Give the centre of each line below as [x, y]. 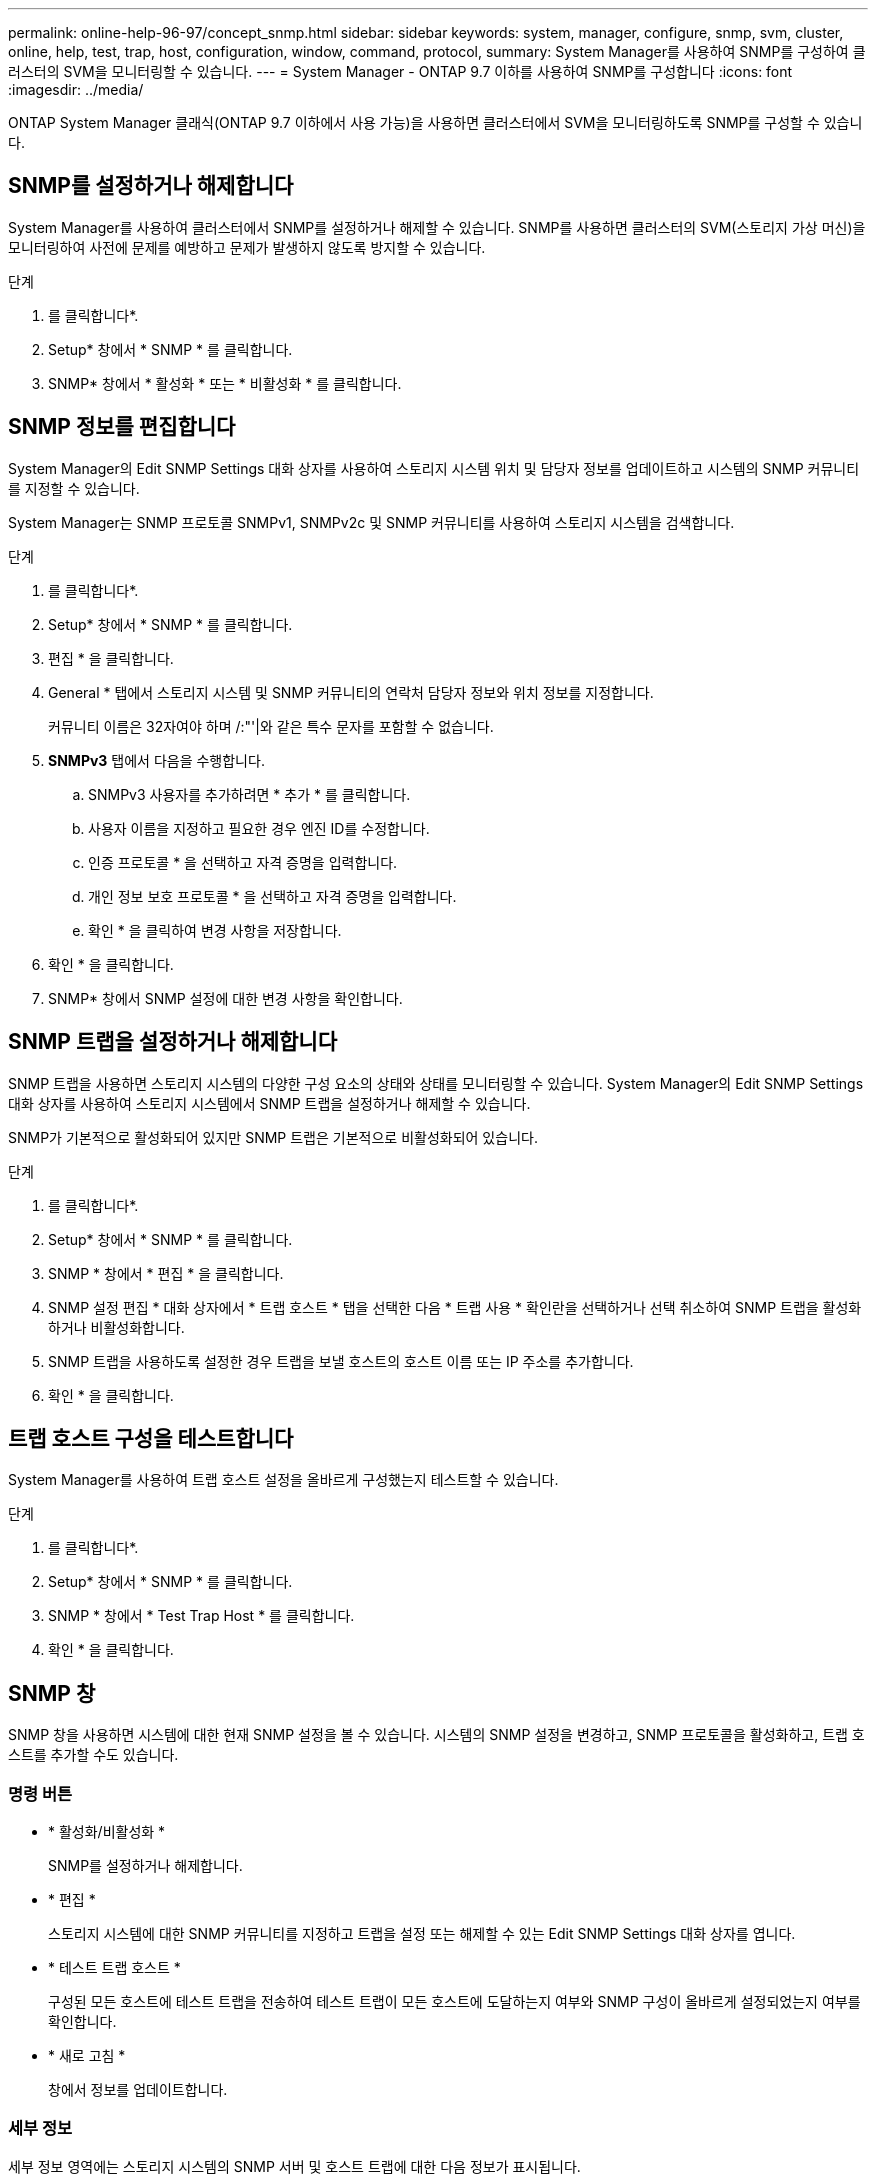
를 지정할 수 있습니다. [74, 488]
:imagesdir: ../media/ [76, 89]
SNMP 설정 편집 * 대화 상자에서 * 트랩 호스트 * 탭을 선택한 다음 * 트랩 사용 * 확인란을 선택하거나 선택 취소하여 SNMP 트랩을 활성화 [455, 1307]
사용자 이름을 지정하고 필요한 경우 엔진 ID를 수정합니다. [259, 828]
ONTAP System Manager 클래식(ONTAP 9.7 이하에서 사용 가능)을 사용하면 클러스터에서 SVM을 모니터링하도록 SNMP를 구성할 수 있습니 [435, 122]
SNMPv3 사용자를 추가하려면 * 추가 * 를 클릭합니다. [249, 794]
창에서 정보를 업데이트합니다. [138, 2089]
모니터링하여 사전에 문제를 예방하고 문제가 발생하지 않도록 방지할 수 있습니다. [247, 247]
